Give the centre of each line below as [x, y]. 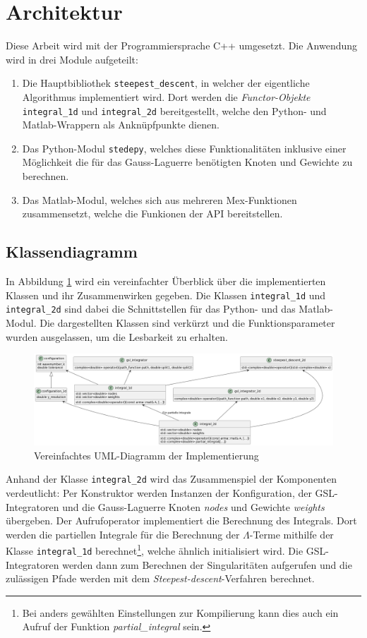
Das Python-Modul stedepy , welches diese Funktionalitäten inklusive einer [184, 148]
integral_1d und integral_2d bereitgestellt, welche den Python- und [174, 110]
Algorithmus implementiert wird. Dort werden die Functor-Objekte [166, 96]
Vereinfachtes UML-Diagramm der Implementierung [146, 455]
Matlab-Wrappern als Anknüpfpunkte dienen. [121, 125]
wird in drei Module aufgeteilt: [72, 59]
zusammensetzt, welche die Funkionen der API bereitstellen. [152, 213]
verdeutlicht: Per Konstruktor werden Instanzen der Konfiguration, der [159, 493]
